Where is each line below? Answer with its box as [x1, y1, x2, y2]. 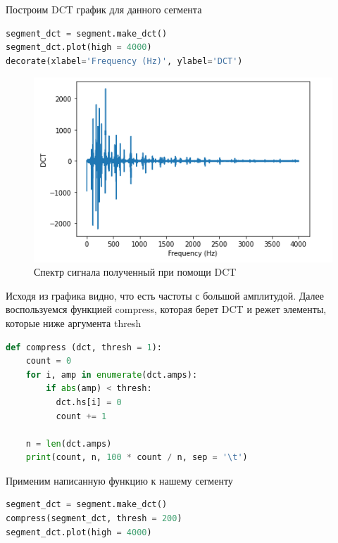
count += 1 [56, 411, 107, 421]
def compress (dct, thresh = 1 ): [6, 342, 162, 352]
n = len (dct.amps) [25, 438, 112, 449]
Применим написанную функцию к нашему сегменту [6, 473, 233, 487]
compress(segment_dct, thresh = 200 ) [6, 513, 182, 524]
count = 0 [25, 356, 72, 366]
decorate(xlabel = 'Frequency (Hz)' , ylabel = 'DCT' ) [6, 56, 243, 66]
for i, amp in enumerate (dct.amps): [25, 369, 198, 380]
